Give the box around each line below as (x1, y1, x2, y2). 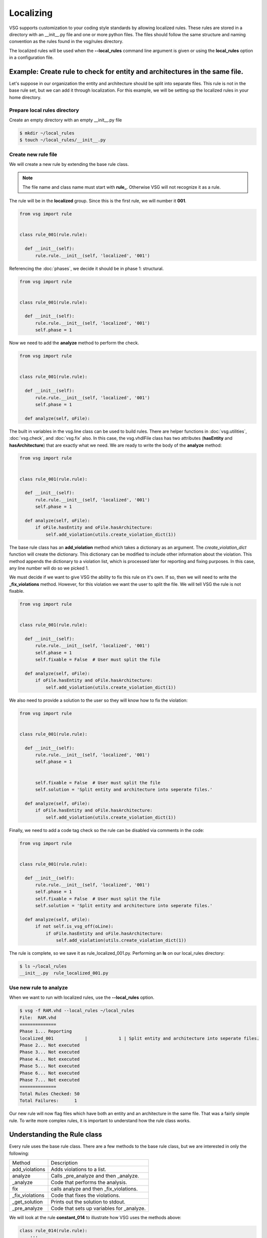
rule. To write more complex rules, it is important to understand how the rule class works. (9, 1117, 191, 1124)
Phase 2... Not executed (19, 1042, 80, 1048)
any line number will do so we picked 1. (9, 565, 89, 571)
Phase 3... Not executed (19, 1049, 80, 1055)
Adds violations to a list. (50, 1166, 106, 1173)
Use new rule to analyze (9, 984, 68, 991)
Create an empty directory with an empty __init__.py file (9, 117, 122, 123)
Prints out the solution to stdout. (50, 1198, 126, 1205)
